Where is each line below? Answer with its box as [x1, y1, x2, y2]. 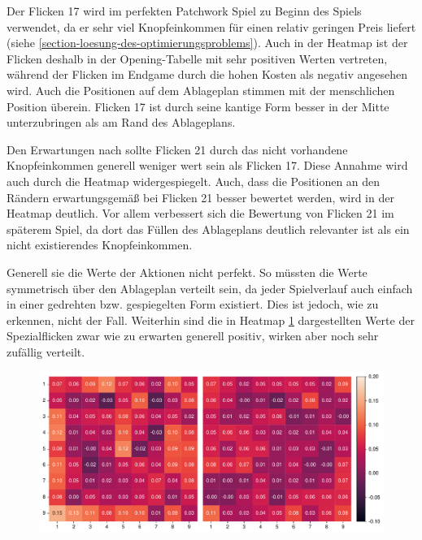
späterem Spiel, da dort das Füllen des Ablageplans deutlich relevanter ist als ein [7, 220, 410, 237]
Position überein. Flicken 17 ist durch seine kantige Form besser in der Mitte [7, 97, 389, 114]
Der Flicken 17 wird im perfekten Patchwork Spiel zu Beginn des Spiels [7, 2, 362, 19]
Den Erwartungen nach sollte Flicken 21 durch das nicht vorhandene [7, 140, 348, 158]
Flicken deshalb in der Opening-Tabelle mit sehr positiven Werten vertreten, [7, 50, 388, 67]
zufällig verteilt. [7, 343, 85, 360]
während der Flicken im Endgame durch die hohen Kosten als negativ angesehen [7, 66, 408, 83]
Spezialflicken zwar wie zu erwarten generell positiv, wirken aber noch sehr [7, 327, 379, 344]
